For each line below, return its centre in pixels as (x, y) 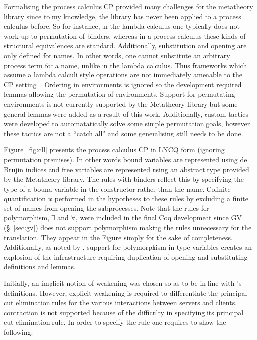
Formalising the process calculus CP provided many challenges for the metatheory (128, 6)
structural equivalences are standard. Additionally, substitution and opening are (125, 45)
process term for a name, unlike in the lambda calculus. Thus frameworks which (126, 65)
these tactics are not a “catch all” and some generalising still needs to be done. (124, 133)
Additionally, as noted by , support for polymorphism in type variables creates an (128, 247)
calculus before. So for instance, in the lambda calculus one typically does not (122, 26)
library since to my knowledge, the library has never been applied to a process (123, 16)
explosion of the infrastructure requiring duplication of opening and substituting (126, 256)
